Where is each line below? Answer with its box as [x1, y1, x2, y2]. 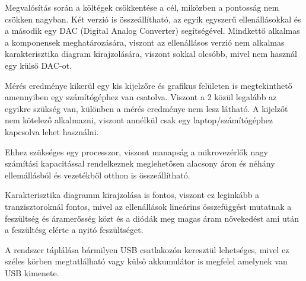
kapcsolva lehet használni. [5, 125, 99, 138]
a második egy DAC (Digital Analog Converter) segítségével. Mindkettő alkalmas [5, 24, 300, 37]
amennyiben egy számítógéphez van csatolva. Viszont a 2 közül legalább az [5, 91, 277, 103]
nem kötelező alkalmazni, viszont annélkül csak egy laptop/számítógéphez [5, 114, 273, 126]
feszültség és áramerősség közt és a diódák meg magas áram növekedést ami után [5, 212, 299, 224]
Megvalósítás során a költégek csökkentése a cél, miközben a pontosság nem [5, 1, 279, 13]
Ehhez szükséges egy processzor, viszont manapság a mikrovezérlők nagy [5, 145, 268, 158]
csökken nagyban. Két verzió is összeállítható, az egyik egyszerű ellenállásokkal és [5, 12, 301, 25]
